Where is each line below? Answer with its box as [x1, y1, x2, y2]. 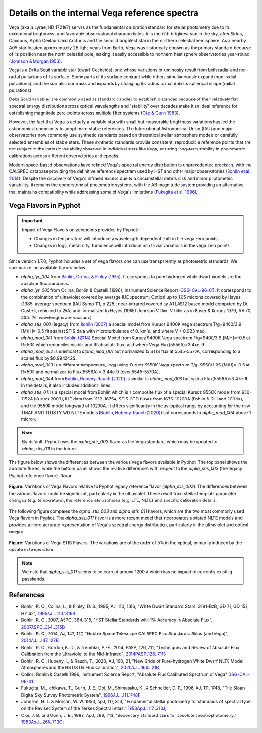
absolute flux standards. [21, 281, 70, 286]
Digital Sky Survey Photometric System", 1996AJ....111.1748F [21, 692, 141, 698]
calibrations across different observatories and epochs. [9, 153, 120, 159]
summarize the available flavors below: [9, 265, 87, 270]
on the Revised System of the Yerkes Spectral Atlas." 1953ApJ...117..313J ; [21, 705, 167, 711]
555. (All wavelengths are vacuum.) [21, 315, 92, 320]
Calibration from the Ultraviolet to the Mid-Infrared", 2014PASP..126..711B [21, 651, 166, 657]
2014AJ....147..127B [21, 637, 59, 643]
